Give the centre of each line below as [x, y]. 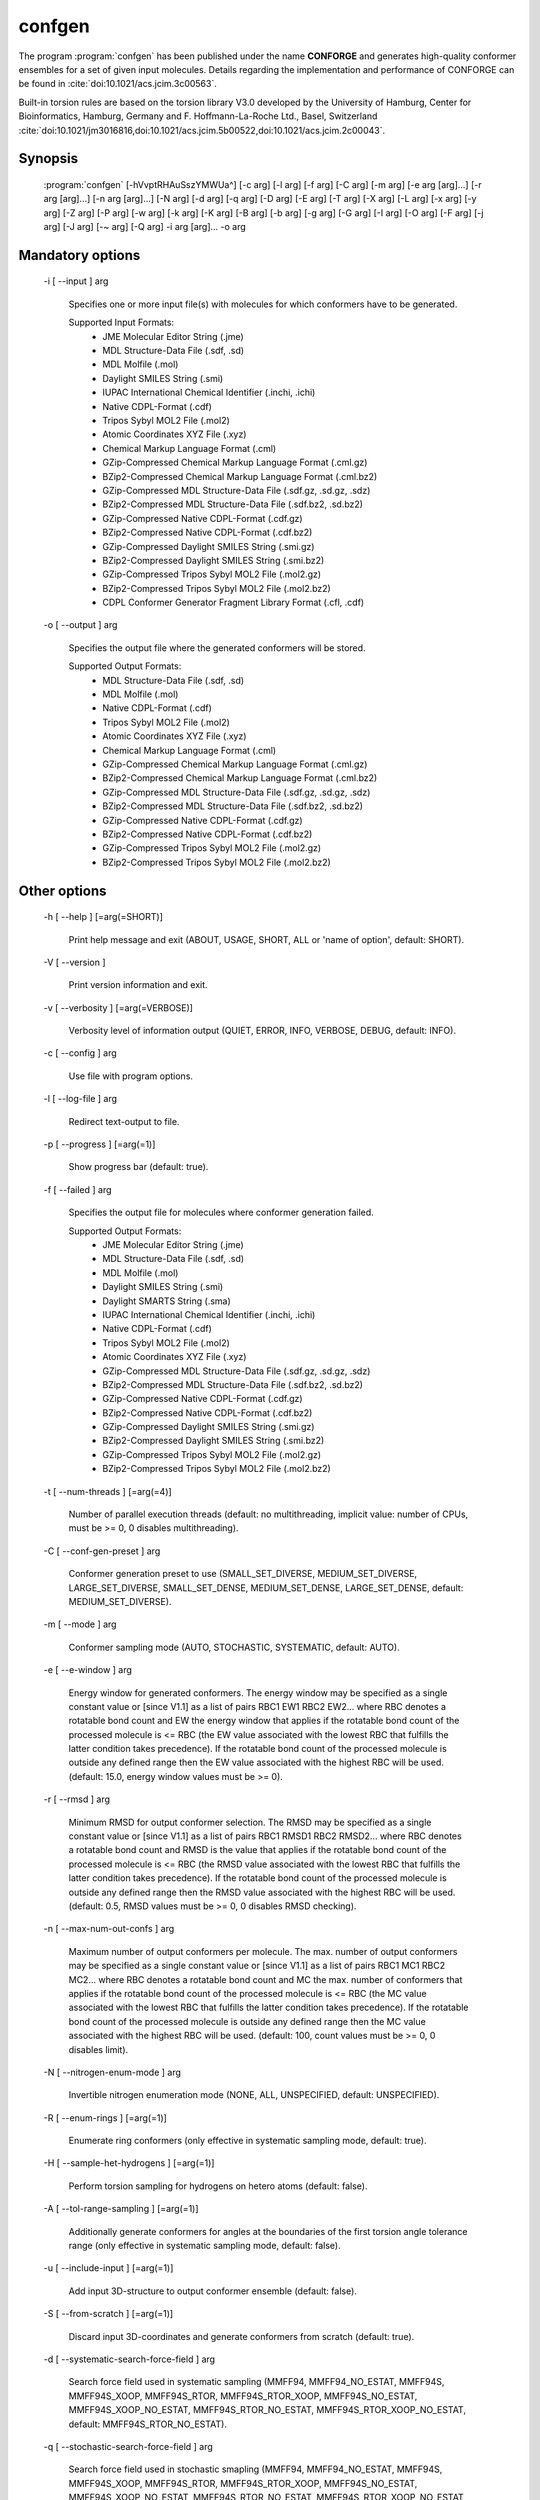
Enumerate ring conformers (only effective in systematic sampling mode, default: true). [247, 2141]
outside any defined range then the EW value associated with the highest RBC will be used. [256, 1762]
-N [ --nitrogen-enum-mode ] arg [112, 2072]
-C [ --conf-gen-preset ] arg [102, 1551]
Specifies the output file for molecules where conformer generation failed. [221, 1212]
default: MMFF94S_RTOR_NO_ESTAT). [147, 2424]
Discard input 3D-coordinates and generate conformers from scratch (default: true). [241, 2336]
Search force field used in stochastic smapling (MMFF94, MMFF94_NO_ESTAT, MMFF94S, [255, 2469]
